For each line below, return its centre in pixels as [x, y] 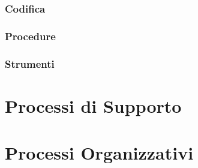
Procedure [30, 36]
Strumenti [30, 63]
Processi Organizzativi [99, 153]
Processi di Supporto [93, 105]
